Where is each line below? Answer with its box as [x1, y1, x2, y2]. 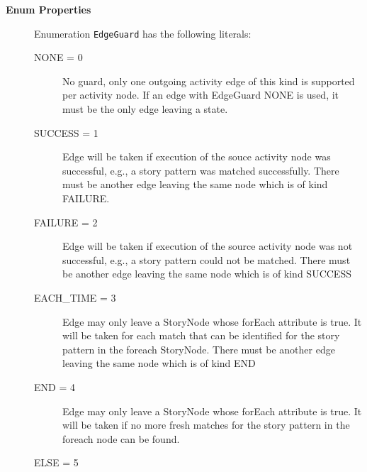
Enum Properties [6, 2, 91, 16]
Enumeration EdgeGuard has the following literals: [34, 26, 252, 40]
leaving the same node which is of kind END [62, 356, 256, 371]
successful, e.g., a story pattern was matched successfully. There [62, 163, 339, 177]
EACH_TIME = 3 [34, 290, 116, 304]
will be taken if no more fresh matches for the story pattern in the [62, 417, 350, 432]
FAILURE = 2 [34, 214, 98, 229]
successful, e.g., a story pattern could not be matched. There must [62, 252, 351, 267]
